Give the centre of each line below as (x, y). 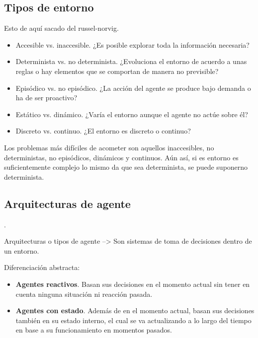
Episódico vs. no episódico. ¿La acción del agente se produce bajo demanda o (133, 88)
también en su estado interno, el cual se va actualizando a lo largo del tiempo (133, 320)
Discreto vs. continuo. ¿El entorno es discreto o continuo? (103, 131)
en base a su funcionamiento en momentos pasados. (94, 330)
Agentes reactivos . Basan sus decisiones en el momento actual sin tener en (133, 284)
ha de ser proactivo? (46, 98)
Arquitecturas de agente (67, 203)
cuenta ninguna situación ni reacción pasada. (84, 294)
